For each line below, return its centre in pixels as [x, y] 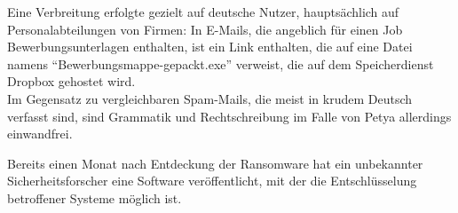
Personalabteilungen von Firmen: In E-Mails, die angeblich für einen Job [205, 29]
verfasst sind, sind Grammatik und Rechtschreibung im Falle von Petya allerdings [229, 116]
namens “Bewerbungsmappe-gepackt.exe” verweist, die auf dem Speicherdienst [221, 63]
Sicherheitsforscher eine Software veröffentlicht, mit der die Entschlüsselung [212, 181]
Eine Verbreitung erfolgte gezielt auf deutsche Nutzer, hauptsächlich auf [203, 12]
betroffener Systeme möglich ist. [95, 197]
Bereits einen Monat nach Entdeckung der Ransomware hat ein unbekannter [215, 163]
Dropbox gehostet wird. [71, 81]
